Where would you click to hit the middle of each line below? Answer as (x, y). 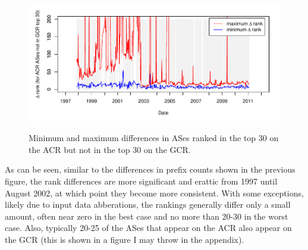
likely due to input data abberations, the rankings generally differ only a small (148, 204)
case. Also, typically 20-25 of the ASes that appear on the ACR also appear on (148, 228)
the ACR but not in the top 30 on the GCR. (110, 149)
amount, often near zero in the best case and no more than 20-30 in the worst (147, 216)
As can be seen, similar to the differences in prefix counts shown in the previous (150, 169)
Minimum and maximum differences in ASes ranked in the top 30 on (154, 138)
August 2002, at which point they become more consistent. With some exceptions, (154, 193)
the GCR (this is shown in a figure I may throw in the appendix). (125, 240)
